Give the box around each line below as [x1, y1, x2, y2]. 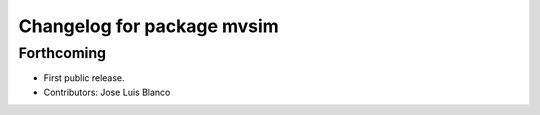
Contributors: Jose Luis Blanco [43, 86, 171, 98]
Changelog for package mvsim [18, 15, 279, 37]
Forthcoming [18, 44, 107, 62]
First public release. [43, 72, 125, 84]
